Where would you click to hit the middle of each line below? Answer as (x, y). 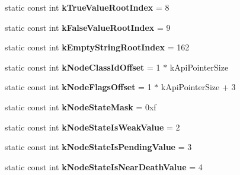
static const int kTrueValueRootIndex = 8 (87, 7)
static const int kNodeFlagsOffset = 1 (78, 87)
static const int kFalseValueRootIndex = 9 (88, 27)
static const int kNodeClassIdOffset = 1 (83, 67)
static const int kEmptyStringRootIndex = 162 (97, 47)
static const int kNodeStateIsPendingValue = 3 (98, 147)
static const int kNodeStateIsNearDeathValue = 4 (104, 166)
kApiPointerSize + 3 (199, 87)
